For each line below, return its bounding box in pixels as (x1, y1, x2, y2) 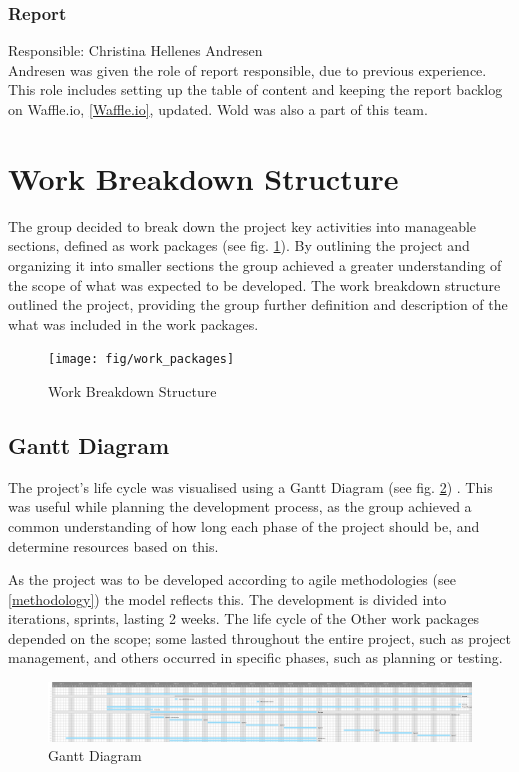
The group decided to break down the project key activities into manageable (8, 215, 477, 236)
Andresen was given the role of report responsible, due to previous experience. (8, 59, 487, 80)
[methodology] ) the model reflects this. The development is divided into (8, 588, 447, 609)
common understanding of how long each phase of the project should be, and (8, 515, 480, 536)
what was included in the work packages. (8, 313, 259, 334)
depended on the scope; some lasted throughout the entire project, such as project (8, 627, 511, 648)
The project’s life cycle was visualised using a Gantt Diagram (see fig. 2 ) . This (8, 476, 493, 497)
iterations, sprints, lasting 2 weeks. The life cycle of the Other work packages (8, 608, 480, 629)
